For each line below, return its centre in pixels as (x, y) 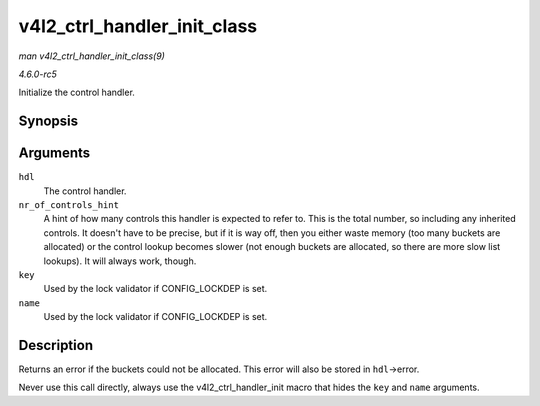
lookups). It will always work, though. (120, 261)
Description (56, 345)
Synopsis (48, 121)
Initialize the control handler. (76, 92)
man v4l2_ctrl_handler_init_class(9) (91, 56)
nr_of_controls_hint (69, 205)
